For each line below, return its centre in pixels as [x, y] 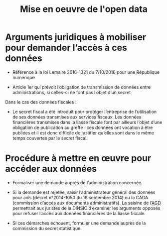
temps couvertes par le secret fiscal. [50, 138]
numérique [23, 77]
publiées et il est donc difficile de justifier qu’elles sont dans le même [83, 132]
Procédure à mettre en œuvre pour [78, 158]
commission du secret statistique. [47, 228]
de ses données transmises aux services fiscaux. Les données [77, 117]
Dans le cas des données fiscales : [41, 102]
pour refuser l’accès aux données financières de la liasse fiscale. [79, 213]
